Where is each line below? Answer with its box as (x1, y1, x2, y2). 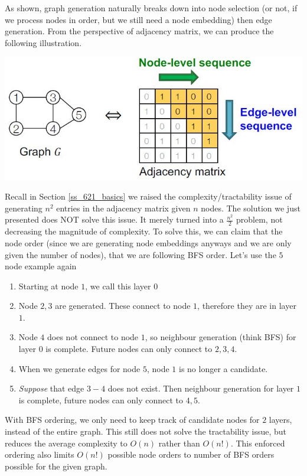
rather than (158, 436, 200, 449)
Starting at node (18, 279, 79, 292)
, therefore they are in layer (197, 299, 296, 312)
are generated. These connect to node (55, 299, 191, 312)
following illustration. (5, 36, 82, 48)
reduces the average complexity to (5, 436, 128, 449)
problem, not (236, 213, 283, 226)
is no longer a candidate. (179, 362, 268, 374)
